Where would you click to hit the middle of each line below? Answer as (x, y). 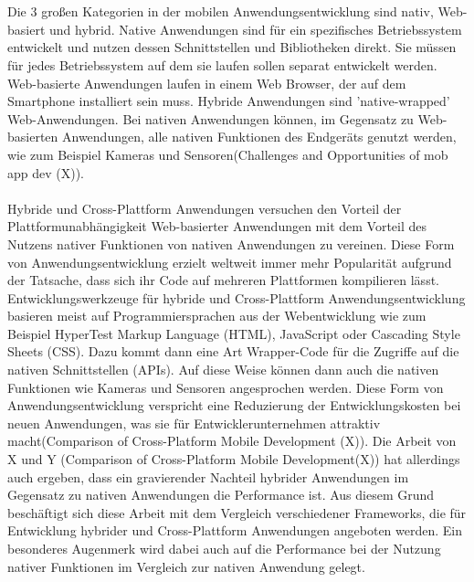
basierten (33, 137)
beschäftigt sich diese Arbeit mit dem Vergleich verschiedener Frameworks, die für (237, 512)
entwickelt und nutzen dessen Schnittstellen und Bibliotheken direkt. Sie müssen (232, 47)
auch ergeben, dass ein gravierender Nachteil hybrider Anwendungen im (208, 476)
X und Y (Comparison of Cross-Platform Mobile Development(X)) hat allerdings (234, 459)
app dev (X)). (46, 172)
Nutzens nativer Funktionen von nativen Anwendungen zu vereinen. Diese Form (231, 243)
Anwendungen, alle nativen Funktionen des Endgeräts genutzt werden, (259, 137)
